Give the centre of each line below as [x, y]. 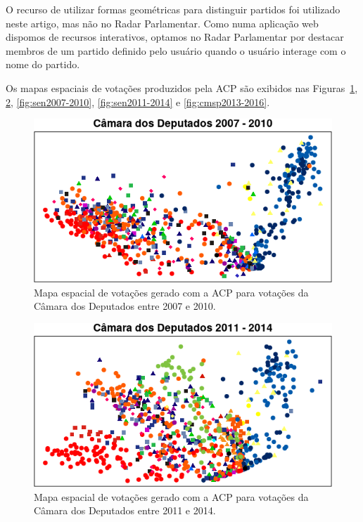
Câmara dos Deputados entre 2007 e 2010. [125, 306]
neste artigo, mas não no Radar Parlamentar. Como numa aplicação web [162, 23]
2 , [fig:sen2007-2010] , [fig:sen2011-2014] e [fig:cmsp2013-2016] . [138, 102]
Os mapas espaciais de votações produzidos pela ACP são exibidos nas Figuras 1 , [182, 87]
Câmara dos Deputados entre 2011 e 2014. [125, 510]
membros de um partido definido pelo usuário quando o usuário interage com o [176, 50]
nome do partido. [43, 64]
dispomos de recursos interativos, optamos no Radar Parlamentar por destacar [175, 37]
